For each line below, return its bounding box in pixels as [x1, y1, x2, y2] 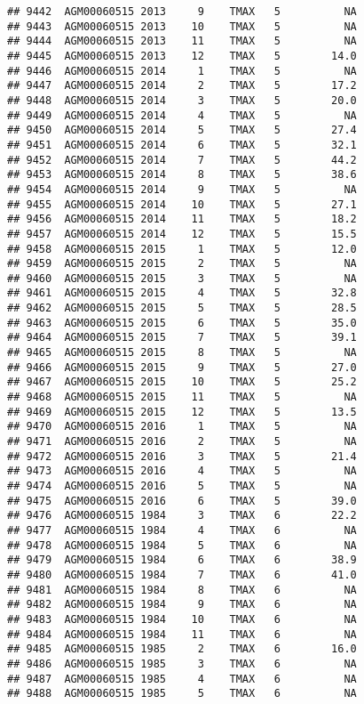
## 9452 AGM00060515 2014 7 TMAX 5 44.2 [7, 153, 357, 166]
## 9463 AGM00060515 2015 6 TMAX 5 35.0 [7, 316, 357, 329]
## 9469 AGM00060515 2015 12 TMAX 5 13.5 [7, 405, 357, 418]
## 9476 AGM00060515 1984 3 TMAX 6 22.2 [7, 509, 357, 522]
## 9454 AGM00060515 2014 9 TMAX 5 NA [7, 182, 357, 196]
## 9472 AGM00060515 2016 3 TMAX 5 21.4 [7, 449, 357, 463]
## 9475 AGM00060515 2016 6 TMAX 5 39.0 [7, 494, 357, 507]
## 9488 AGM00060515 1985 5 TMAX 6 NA [7, 687, 357, 700]
